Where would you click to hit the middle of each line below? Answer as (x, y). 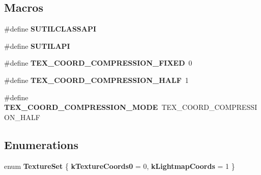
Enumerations (41, 144)
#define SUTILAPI (37, 46)
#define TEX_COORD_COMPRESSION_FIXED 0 (98, 63)
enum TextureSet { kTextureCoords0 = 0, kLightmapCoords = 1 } (120, 166)
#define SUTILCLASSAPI (50, 29)
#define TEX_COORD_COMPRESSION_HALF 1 (96, 80)
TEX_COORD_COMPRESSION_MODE (81, 107)
